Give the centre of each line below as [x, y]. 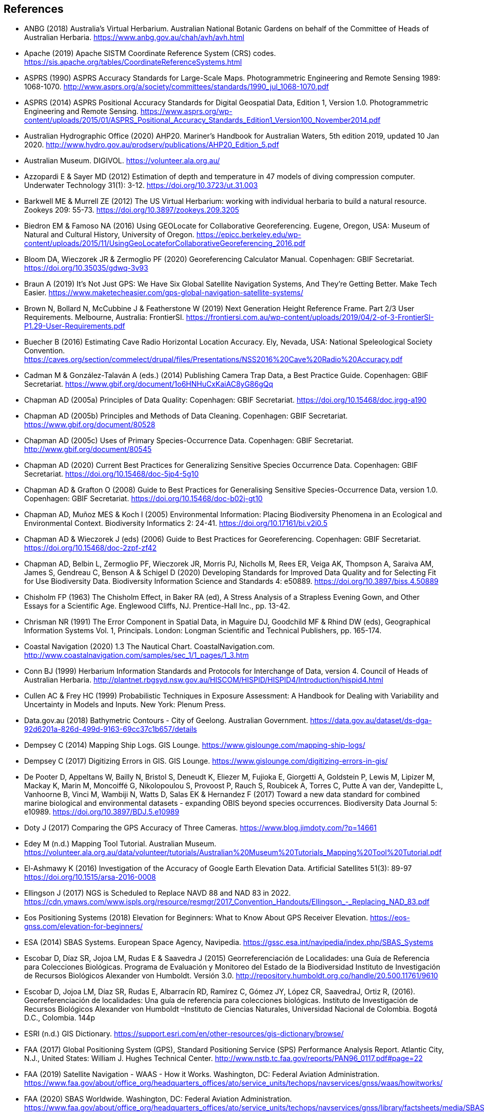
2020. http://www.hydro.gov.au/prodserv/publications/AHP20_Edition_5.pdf [152, 145]
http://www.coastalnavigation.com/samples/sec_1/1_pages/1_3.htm [137, 655]
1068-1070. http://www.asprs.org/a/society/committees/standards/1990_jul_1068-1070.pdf [177, 87]
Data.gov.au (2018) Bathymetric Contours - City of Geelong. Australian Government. [166, 721]
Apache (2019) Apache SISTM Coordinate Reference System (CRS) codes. [150, 53]
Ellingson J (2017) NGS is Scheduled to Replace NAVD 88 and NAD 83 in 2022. [158, 893]
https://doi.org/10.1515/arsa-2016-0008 [90, 877]
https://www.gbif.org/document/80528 [90, 425]
